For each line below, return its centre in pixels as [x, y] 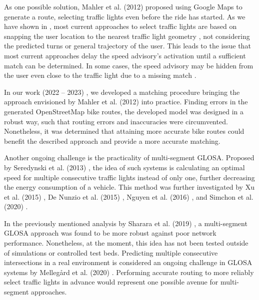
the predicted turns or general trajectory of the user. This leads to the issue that [127, 46]
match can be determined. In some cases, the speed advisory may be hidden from [129, 65]
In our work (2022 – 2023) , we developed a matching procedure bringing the [122, 92]
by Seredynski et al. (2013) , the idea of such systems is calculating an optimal [124, 167]
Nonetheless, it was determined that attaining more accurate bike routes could [124, 131]
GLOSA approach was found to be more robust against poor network [110, 233]
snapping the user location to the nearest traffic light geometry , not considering [127, 36]
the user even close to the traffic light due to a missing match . [100, 75]
